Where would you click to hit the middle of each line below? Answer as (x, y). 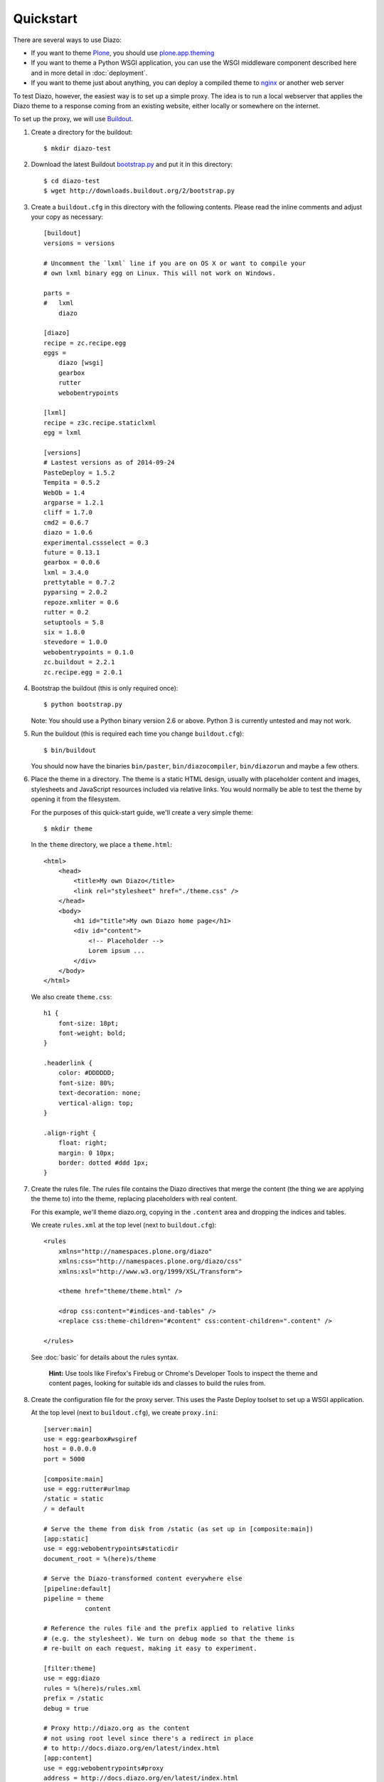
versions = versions (79, 243)
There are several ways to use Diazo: (68, 40)
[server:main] (68, 1429)
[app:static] (66, 1539)
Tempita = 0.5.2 (72, 483)
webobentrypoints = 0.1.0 (89, 652)
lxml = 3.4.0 (66, 572)
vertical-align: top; (96, 1103)
